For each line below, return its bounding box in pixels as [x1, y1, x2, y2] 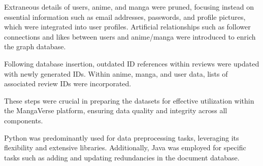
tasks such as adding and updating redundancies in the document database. [4, 152, 240, 162]
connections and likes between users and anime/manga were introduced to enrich [4, 31, 256, 42]
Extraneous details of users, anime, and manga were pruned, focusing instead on [4, 2, 254, 12]
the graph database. [4, 41, 66, 52]
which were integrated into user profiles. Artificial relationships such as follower [4, 21, 251, 32]
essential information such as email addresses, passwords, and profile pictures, [4, 11, 246, 22]
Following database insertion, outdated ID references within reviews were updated [4, 58, 259, 69]
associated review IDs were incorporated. [4, 78, 131, 89]
